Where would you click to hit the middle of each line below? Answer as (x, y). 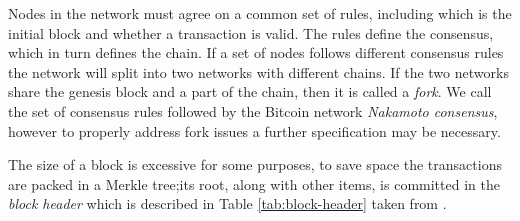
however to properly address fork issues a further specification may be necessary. (254, 130)
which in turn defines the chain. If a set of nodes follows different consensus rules (256, 52)
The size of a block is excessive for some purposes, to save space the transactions (255, 164)
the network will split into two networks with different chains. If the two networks (258, 71)
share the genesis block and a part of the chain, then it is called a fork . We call (250, 91)
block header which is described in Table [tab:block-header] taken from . (227, 203)
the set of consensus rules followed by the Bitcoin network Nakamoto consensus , (253, 110)
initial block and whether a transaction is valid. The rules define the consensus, (251, 32)
